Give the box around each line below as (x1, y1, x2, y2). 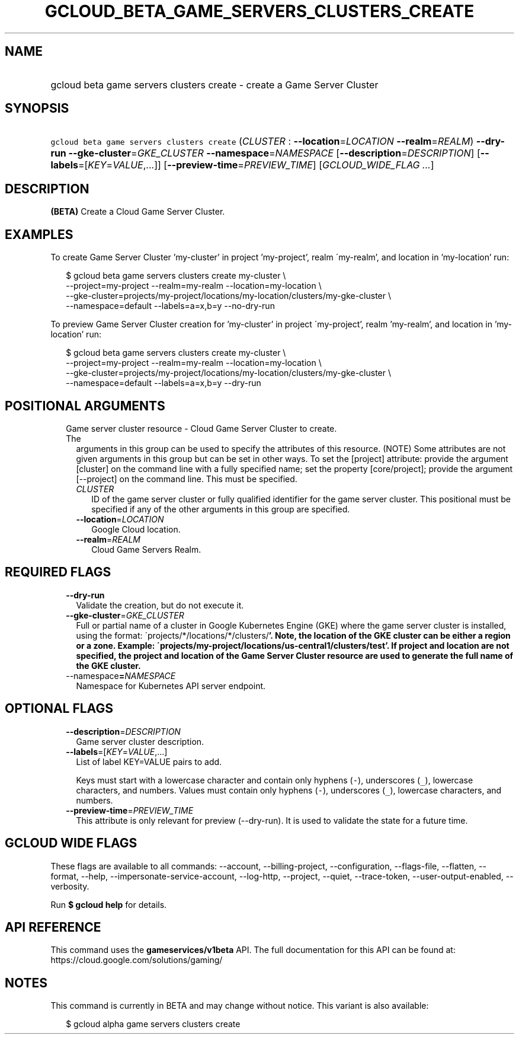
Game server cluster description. (76, 736, 204, 747)
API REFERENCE (5, 919, 101, 935)
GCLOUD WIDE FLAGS (5, 836, 137, 851)
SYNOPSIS (5, 101, 69, 116)
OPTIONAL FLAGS (5, 701, 113, 716)
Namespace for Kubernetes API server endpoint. (76, 680, 266, 691)
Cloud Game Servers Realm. (91, 544, 201, 554)
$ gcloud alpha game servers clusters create (66, 1019, 241, 1030)
